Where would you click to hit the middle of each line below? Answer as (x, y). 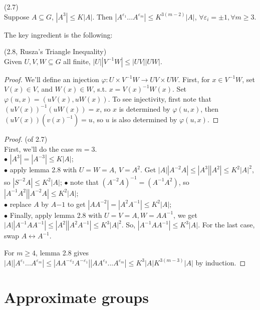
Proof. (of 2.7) (26, 139)
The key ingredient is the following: (58, 34)
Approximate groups (76, 297)
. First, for (194, 79)
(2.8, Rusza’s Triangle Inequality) (55, 51)
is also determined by (145, 119)
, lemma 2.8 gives (62, 253)
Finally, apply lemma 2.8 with (56, 215)
